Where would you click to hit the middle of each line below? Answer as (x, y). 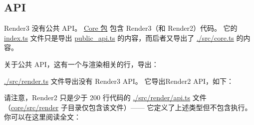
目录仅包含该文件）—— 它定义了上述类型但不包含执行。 (160, 107)
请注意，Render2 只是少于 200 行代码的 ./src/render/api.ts (97, 97)
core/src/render (35, 107)
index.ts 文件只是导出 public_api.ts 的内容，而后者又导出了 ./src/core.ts (119, 37)
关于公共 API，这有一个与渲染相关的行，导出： (81, 64)
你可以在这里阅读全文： (42, 117)
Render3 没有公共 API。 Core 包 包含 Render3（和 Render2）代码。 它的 (121, 28)
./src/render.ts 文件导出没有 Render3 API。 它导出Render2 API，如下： (119, 81)
